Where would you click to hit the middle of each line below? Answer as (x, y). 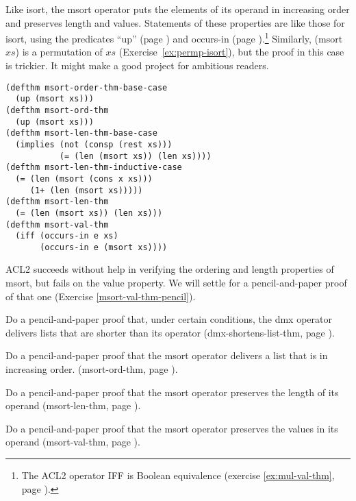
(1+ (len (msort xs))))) (86, 190)
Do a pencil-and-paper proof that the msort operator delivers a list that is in (167, 355)
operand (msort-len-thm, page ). (73, 405)
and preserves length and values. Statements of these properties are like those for (175, 22)
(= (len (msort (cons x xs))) (84, 179)
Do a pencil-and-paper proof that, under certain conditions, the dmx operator (169, 319)
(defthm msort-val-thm (57, 224)
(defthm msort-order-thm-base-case (87, 87)
